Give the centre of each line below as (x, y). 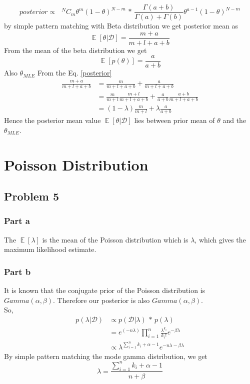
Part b (17, 271)
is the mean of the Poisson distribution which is (115, 239)
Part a (17, 221)
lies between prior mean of (174, 120)
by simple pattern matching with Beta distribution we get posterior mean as (121, 26)
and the (234, 120)
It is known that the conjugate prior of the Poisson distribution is (105, 290)
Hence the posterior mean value (52, 120)
